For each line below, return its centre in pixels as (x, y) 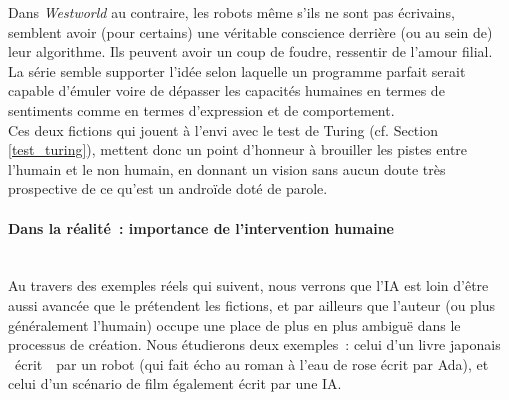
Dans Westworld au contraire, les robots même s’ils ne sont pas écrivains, (231, 12)
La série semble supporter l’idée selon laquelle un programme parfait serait (237, 70)
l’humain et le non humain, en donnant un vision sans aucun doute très (227, 168)
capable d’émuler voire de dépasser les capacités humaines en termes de (226, 90)
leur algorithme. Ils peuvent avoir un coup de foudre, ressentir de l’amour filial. (250, 51)
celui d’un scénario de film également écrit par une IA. (175, 383)
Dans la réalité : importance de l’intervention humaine (201, 227)
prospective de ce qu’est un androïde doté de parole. (168, 188)
